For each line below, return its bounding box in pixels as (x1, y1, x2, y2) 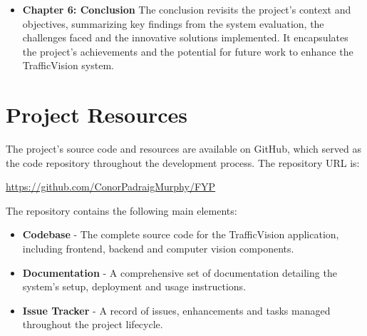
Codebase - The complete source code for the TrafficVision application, (22, 227, 339, 242)
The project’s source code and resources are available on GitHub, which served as (6, 141, 361, 156)
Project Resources (6, 100, 188, 129)
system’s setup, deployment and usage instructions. (22, 279, 247, 294)
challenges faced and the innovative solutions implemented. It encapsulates (22, 30, 348, 45)
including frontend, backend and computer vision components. (22, 241, 294, 256)
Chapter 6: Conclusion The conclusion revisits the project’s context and (22, 2, 351, 16)
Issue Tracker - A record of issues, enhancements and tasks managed (22, 302, 331, 317)
